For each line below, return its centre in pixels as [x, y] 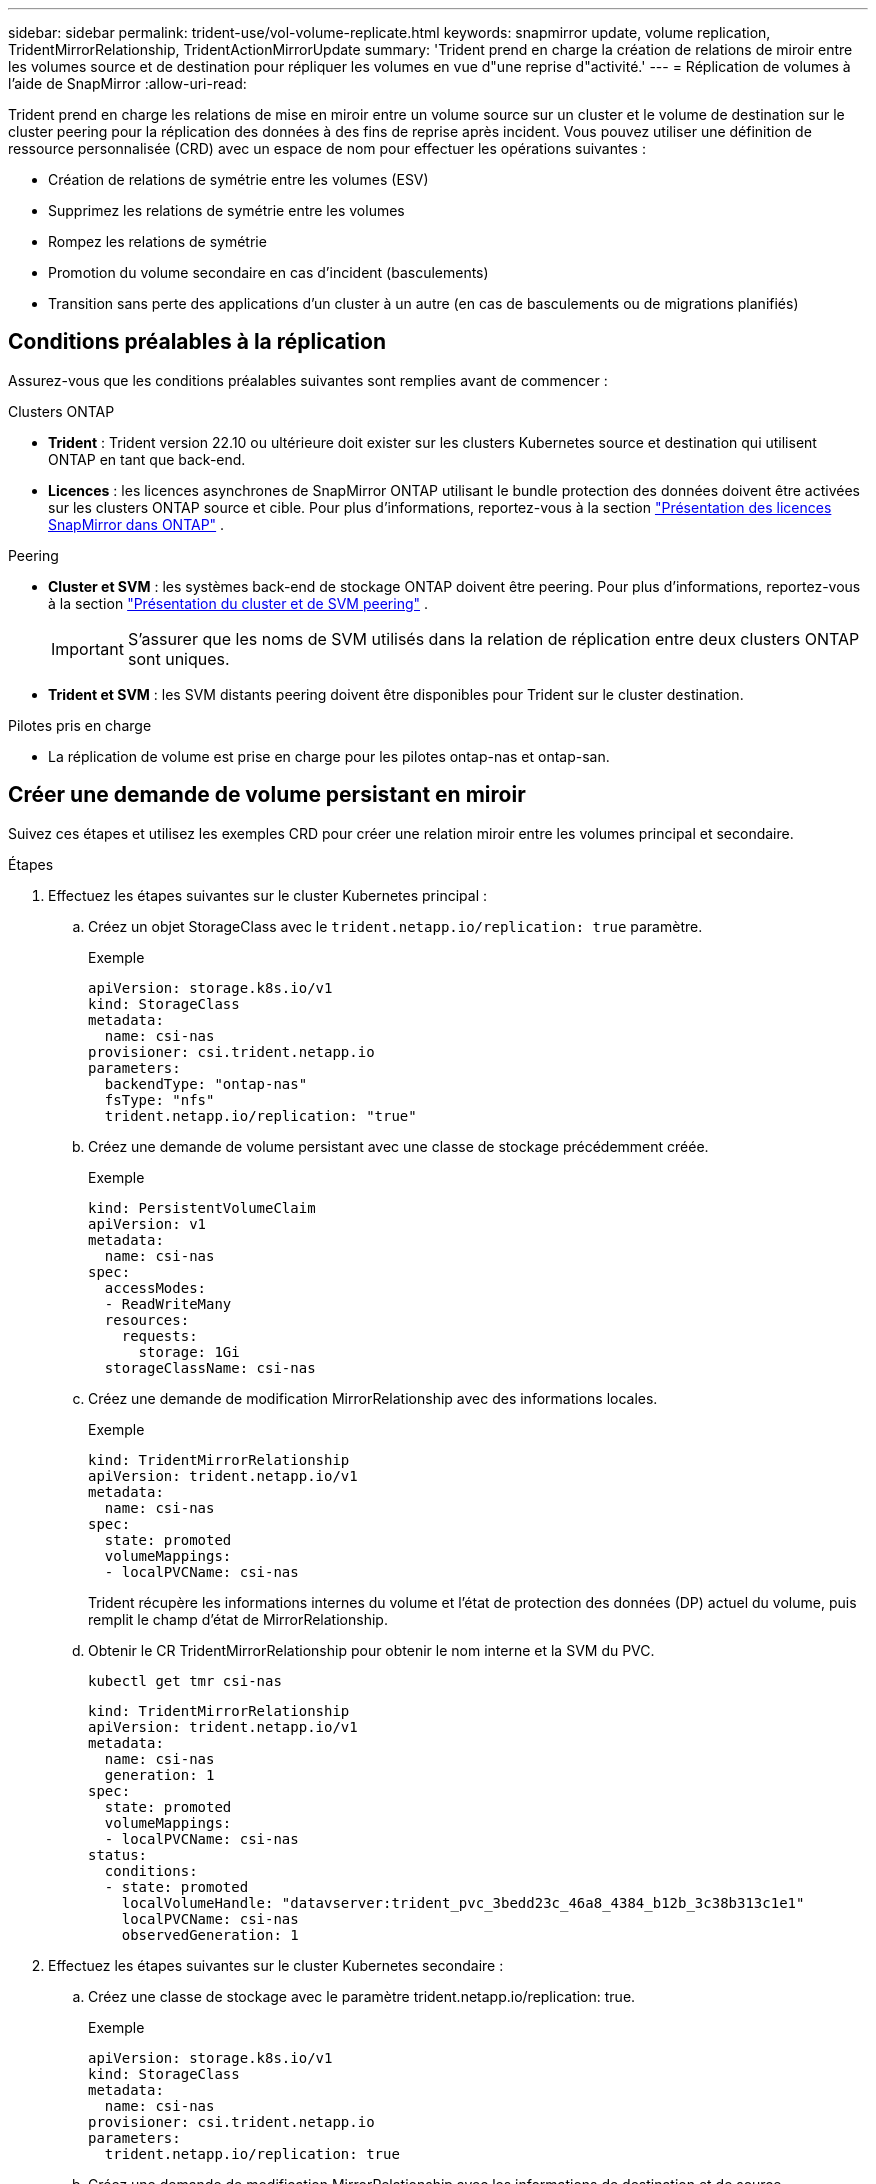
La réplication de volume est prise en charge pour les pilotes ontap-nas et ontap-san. [329, 756]
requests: [159, 1335]
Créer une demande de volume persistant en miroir [267, 795]
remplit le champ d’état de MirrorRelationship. [238, 1619]
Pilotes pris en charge [80, 725]
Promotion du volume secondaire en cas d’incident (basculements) [268, 272]
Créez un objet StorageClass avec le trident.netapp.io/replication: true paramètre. [395, 926]
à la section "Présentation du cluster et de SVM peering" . [238, 603]
